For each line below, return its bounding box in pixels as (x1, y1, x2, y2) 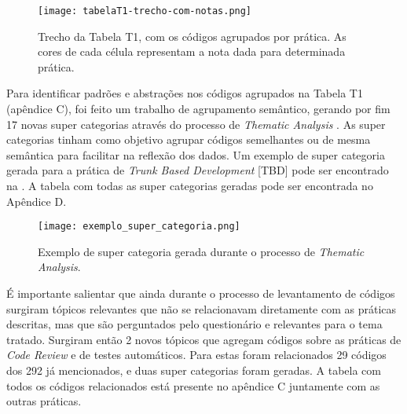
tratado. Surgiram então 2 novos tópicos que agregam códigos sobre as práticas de (6, 331, 401, 347)
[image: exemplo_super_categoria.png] (38, 221, 240, 233)
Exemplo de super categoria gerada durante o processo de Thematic (38, 243, 365, 259)
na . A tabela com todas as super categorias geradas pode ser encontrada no (6, 178, 373, 193)
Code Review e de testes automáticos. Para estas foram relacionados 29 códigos (6, 346, 387, 363)
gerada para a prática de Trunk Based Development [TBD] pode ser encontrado (6, 162, 389, 178)
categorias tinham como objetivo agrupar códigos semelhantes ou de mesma (6, 131, 371, 148)
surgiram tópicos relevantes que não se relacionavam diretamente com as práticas (6, 300, 397, 317)
